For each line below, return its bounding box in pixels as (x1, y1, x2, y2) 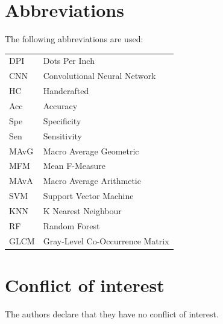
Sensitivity (43, 129, 82, 142)
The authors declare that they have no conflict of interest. (5, 307, 219, 320)
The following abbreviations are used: (5, 33, 143, 45)
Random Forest (43, 219, 100, 232)
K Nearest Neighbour (43, 204, 122, 217)
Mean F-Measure (43, 159, 106, 172)
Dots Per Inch (43, 54, 95, 67)
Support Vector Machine (43, 189, 134, 202)
